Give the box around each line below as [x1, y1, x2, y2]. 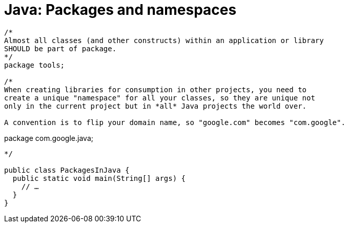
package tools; [4, 60, 65, 69]
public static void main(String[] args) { [12, 174, 186, 182]
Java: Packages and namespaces [4, 1, 237, 18]
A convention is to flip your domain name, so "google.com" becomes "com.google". [4, 118, 345, 127]
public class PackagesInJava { [4, 166, 130, 174]
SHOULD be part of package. [4, 44, 117, 53]
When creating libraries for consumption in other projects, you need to [4, 85, 307, 94]
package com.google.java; [4, 133, 93, 142]
